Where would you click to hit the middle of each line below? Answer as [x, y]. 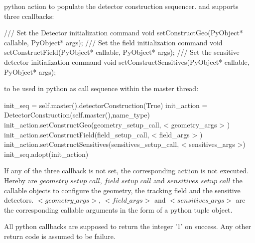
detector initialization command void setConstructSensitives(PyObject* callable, [127, 61]
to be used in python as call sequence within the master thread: [101, 88]
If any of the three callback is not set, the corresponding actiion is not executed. [126, 171]
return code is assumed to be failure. [60, 236]
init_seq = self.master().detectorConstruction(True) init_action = [106, 105]
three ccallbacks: [29, 16]
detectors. [19, 200]
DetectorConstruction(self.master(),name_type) [77, 115]
